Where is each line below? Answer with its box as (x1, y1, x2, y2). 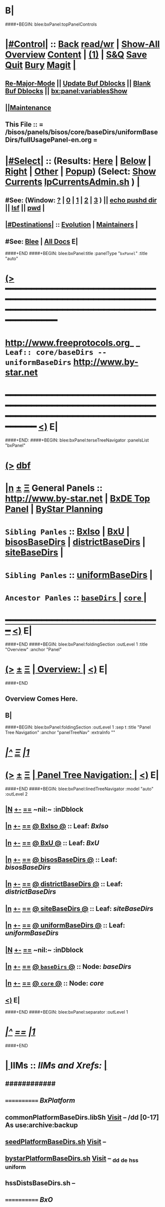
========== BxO (5, 1196, 53, 1204)
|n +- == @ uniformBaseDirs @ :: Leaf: (5, 921, 126, 930)
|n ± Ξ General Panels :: (5, 482, 103, 493)
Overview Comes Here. (5, 695, 78, 703)
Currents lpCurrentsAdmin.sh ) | (5, 177, 140, 187)
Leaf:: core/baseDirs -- (5, 348, 107, 357)
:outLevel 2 (5, 791, 28, 797)
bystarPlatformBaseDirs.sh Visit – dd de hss (5, 1154, 139, 1164)
